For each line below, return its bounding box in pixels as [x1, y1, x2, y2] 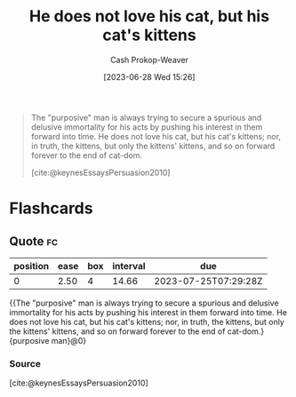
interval [112, 259, 146, 272]
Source [9, 357, 42, 369]
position [13, 259, 50, 272]
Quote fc [9, 234, 59, 249]
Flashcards [9, 198, 93, 218]
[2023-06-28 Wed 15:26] [103, 71, 196, 82]
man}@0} [51, 335, 87, 345]
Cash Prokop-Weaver [109, 54, 189, 65]
